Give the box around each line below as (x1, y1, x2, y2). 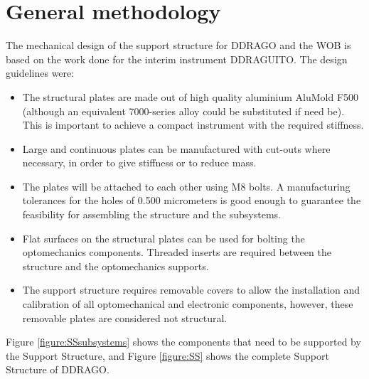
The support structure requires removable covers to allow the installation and (22, 282, 360, 297)
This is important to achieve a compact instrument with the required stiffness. (22, 117, 364, 132)
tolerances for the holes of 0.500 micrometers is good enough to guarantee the (22, 193, 361, 208)
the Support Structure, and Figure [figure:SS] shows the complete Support (6, 348, 329, 363)
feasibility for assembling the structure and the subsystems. (22, 207, 281, 222)
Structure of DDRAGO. (6, 362, 109, 377)
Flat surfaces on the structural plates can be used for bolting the (22, 230, 305, 245)
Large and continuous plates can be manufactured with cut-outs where (22, 141, 331, 156)
